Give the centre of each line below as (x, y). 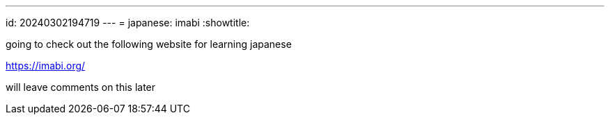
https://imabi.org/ (46, 66)
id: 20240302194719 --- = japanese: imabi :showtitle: (128, 23)
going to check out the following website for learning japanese (149, 44)
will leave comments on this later (81, 87)
